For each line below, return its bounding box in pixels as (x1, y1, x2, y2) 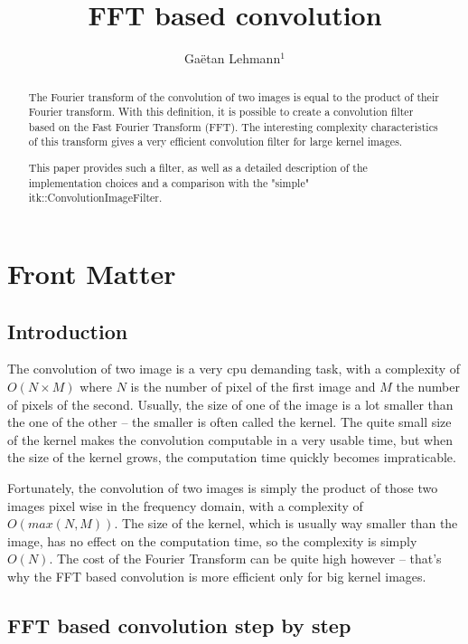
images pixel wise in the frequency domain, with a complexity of (7, 496, 363, 515)
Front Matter (7, 255, 176, 291)
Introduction (7, 317, 128, 345)
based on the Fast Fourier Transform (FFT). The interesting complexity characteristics (28, 118, 438, 134)
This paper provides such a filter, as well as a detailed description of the (28, 160, 368, 175)
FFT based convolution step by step (7, 611, 351, 639)
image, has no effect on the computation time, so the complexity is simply (7, 531, 417, 550)
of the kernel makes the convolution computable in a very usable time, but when (7, 430, 453, 449)
